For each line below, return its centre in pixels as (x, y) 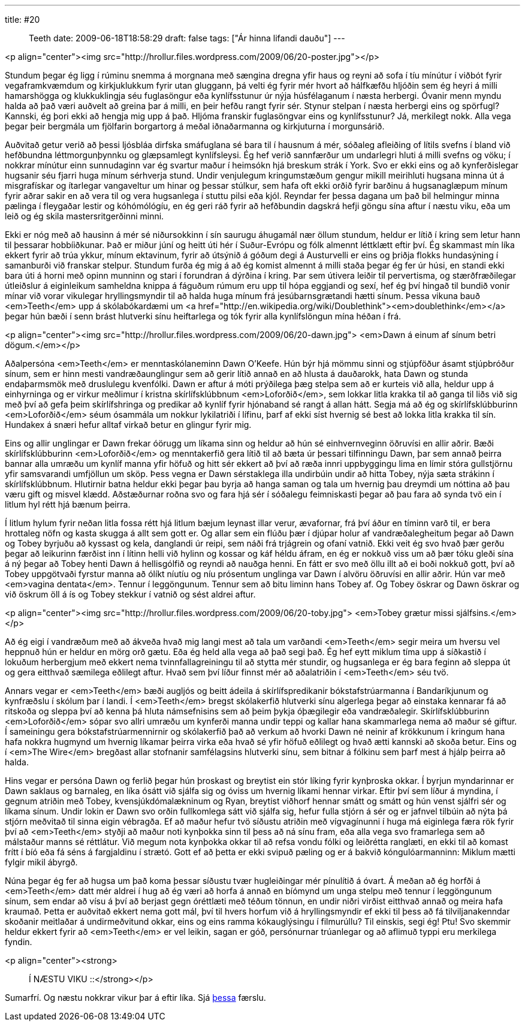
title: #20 (22, 19)
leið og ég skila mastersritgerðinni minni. (85, 216)
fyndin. (19, 942)
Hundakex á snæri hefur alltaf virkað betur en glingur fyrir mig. (128, 425)
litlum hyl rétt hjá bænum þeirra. (68, 504)
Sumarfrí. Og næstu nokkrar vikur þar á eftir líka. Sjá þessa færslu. (135, 998)
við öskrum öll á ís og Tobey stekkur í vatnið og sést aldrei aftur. (130, 594)
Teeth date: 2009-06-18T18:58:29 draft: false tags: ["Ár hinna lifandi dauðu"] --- (187, 38)
